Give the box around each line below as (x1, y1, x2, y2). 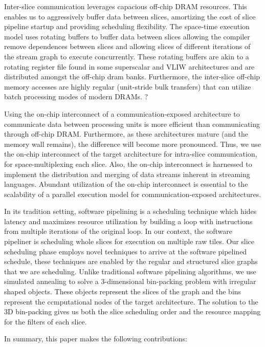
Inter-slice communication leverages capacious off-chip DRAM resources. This (4, 1, 247, 11)
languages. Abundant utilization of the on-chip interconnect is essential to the (4, 179, 248, 189)
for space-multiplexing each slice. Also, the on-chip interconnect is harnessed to (4, 158, 252, 169)
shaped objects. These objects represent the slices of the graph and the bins (4, 286, 241, 297)
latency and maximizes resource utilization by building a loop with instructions (4, 215, 253, 226)
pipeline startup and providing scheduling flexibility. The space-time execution (4, 21, 250, 32)
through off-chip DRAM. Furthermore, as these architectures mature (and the (4, 128, 249, 139)
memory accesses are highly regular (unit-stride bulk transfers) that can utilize (4, 81, 251, 92)
